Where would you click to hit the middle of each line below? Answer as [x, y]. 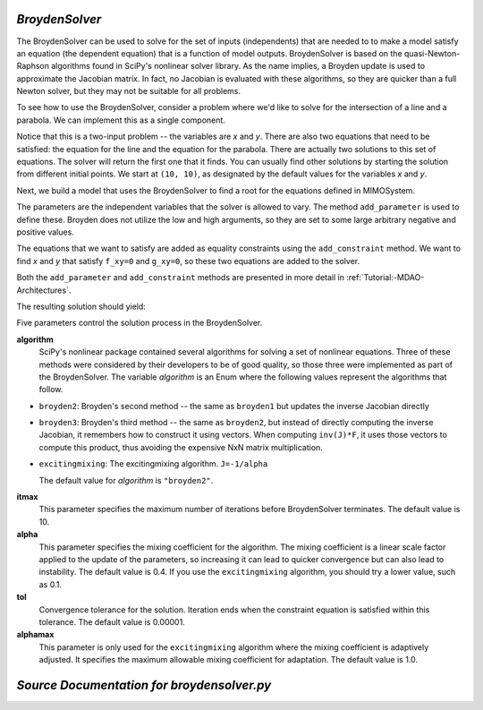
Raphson [33, 66]
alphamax [35, 635]
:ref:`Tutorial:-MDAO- [385, 278]
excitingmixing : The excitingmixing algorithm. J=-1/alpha [153, 464]
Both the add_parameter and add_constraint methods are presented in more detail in [180, 278]
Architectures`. [44, 290]
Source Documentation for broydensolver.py [144, 685]
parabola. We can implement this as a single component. [121, 120]
